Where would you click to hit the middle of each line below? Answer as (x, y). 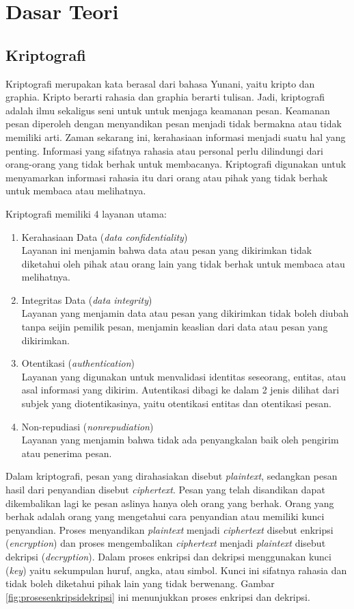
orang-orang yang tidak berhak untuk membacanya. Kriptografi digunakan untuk (176, 164)
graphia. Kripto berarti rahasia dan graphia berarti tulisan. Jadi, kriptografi (165, 97)
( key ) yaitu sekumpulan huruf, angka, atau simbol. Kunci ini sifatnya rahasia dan (176, 570)
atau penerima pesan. (67, 453)
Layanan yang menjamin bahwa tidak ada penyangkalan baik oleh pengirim (180, 440)
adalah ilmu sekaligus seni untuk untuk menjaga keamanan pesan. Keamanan (168, 110)
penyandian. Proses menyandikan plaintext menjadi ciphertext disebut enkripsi (169, 529)
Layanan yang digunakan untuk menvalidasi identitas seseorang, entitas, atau (184, 376)
